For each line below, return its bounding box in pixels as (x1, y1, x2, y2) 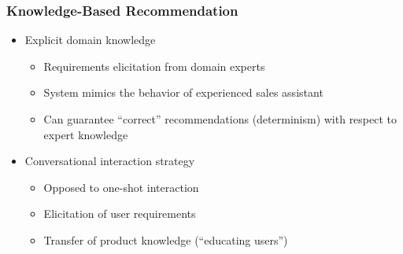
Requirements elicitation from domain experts (43, 57, 265, 74)
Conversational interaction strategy (24, 153, 195, 169)
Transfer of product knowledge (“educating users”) (43, 231, 288, 248)
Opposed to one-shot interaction (43, 179, 199, 195)
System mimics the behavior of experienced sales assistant (43, 84, 324, 101)
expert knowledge (43, 126, 128, 142)
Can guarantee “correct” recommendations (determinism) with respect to (43, 111, 397, 127)
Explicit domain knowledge (24, 31, 156, 48)
